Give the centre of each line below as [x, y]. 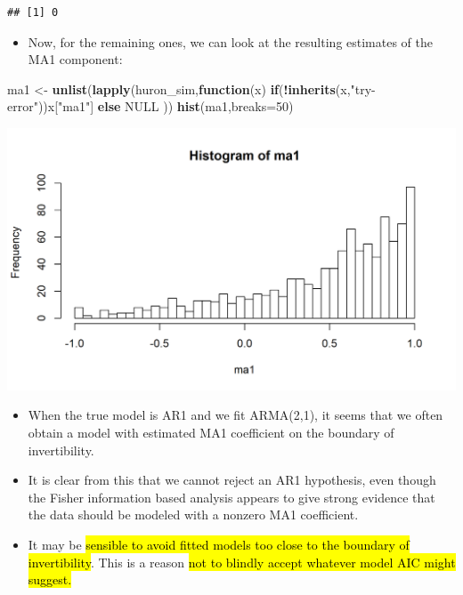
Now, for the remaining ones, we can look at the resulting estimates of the [231, 41]
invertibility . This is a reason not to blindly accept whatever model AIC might [242, 562]
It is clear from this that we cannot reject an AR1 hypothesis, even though [232, 480]
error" [23, 106]
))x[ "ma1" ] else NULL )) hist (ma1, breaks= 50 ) [166, 106]
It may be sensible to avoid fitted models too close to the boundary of [219, 544]
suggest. [50, 579]
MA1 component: [75, 59]
